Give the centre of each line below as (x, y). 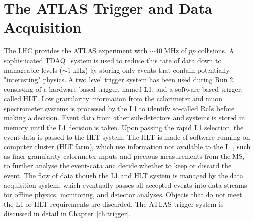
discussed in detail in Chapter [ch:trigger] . (68, 213)
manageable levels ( (33, 70)
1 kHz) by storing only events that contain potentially (148, 70)
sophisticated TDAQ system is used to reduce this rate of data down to (113, 60)
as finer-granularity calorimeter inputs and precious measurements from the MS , (124, 156)
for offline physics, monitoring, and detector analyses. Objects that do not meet (123, 194)
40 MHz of (171, 51)
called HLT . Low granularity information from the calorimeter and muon (113, 99)
